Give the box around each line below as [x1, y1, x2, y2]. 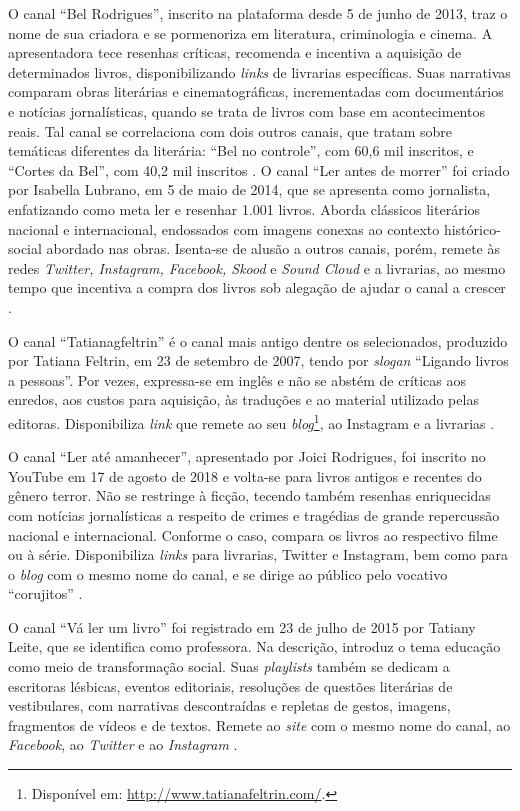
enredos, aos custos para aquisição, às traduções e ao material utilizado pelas [8, 389, 479, 410]
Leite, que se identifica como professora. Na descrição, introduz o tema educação [8, 636, 501, 657]
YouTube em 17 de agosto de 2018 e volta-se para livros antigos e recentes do [8, 465, 482, 486]
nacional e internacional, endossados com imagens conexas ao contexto [8, 218, 440, 239]
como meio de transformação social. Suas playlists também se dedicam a [8, 656, 450, 677]
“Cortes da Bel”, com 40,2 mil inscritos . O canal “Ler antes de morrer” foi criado [8, 159, 510, 180]
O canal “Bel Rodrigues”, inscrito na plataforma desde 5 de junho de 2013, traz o [8, 3, 508, 23]
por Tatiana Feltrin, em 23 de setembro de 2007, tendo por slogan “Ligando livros [8, 350, 509, 371]
